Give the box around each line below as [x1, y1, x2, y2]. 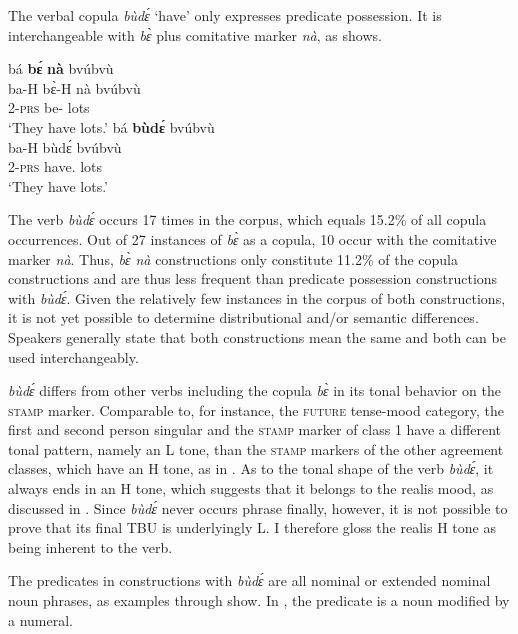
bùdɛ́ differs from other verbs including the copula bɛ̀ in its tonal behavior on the [8, 380, 501, 401]
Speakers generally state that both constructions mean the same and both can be [8, 326, 506, 347]
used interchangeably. [8, 346, 139, 367]
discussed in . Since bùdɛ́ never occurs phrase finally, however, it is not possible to [8, 497, 508, 518]
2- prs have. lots [8, 156, 103, 177]
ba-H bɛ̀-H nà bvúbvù [8, 77, 141, 98]
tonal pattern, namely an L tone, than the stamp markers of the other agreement [8, 438, 504, 459]
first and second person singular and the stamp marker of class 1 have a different [8, 419, 502, 440]
